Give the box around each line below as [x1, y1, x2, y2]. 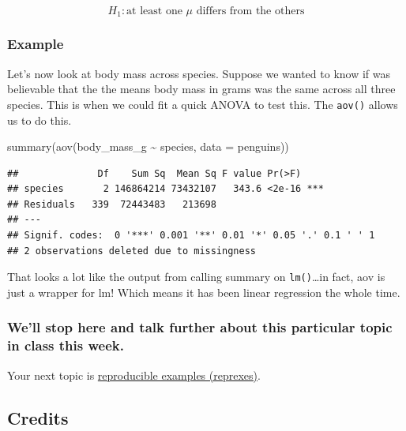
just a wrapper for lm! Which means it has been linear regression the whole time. [7, 283, 400, 300]
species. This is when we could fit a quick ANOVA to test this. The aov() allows [7, 96, 398, 112]
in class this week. [7, 335, 124, 355]
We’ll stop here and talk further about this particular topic [7, 317, 393, 337]
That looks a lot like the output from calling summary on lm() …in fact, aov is [7, 268, 385, 285]
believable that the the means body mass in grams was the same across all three [7, 81, 396, 97]
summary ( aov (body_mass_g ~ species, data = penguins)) [7, 138, 289, 155]
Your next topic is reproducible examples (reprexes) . [7, 366, 261, 383]
